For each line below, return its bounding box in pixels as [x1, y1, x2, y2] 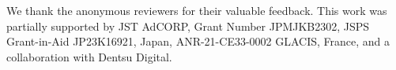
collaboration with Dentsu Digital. [6, 48, 172, 64]
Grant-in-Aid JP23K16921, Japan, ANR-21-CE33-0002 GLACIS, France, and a [6, 33, 390, 50]
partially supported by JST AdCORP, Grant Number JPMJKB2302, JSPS [6, 17, 370, 34]
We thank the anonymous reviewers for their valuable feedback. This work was [6, 2, 387, 18]
